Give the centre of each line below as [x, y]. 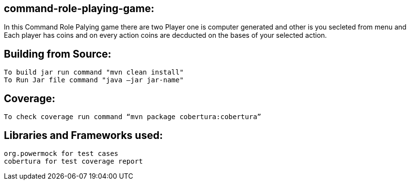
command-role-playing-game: [79, 8]
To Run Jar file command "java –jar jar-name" [94, 80]
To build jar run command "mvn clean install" [94, 72]
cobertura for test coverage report [73, 161]
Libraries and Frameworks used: [83, 135]
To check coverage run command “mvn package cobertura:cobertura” [133, 117]
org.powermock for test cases [61, 153]
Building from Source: [58, 54]
